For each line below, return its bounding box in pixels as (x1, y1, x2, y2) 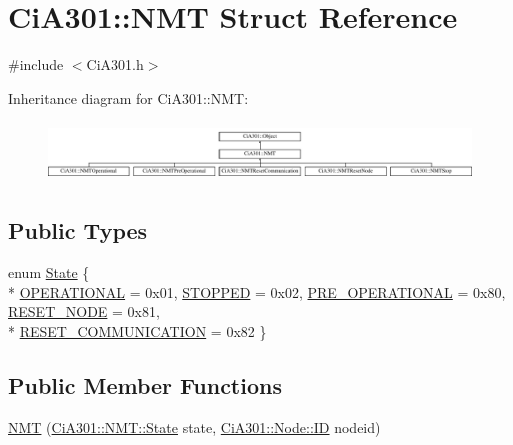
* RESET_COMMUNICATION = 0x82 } (8, 321, 267, 342)
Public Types (8, 215, 148, 246)
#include (8, 54, 64, 75)
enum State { (8, 262, 90, 283)
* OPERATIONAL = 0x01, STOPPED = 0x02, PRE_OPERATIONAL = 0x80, (8, 281, 506, 302)
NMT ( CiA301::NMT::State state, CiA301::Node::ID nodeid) (8, 416, 381, 437)
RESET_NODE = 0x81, (8, 301, 160, 322)
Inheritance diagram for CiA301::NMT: (8, 87, 249, 108)
